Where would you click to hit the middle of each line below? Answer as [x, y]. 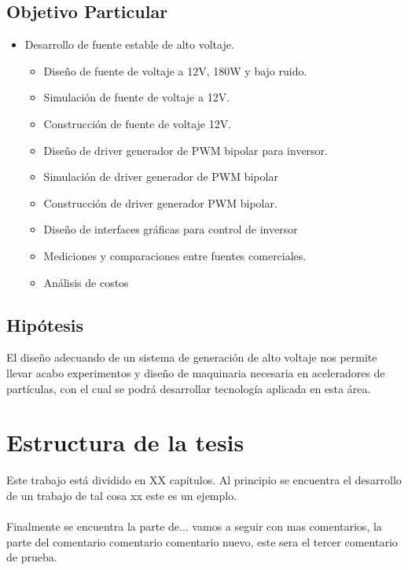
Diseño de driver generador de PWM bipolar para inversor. [186, 150]
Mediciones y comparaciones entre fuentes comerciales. [175, 255]
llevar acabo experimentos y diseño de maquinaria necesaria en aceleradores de [196, 372]
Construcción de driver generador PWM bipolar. [160, 202]
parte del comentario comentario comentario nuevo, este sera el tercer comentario [202, 541]
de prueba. [32, 557]
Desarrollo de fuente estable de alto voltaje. [129, 44]
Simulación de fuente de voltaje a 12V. [137, 97]
